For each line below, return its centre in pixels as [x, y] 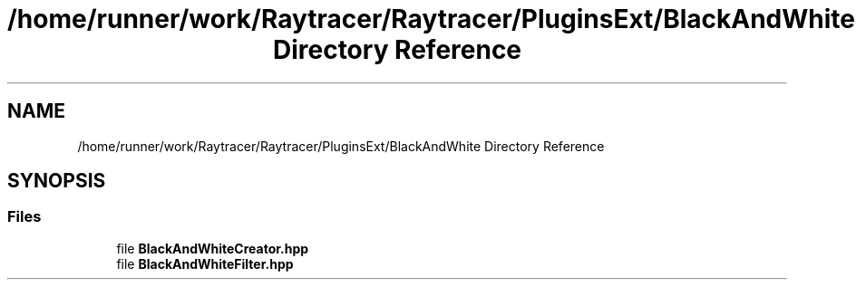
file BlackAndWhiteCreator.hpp [213, 248]
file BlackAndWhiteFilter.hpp [205, 263]
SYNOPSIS [57, 181]
